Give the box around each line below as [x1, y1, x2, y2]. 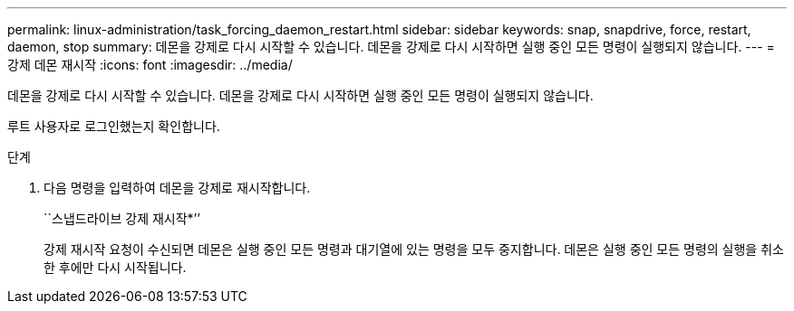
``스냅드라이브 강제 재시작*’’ [44, 211, 200, 226]
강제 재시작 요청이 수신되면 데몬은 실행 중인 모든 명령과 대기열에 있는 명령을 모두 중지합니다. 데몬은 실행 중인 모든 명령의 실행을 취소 [44, 241, 784, 257]
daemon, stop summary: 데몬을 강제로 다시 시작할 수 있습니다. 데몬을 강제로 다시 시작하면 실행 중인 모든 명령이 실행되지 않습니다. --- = [7, 39, 775, 54]
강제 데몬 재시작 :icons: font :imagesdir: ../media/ [7, 57, 293, 72]
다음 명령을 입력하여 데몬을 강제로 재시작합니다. [44, 180, 311, 195]
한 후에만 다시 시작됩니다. [44, 259, 187, 275]
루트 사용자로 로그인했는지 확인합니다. [7, 118, 220, 134]
